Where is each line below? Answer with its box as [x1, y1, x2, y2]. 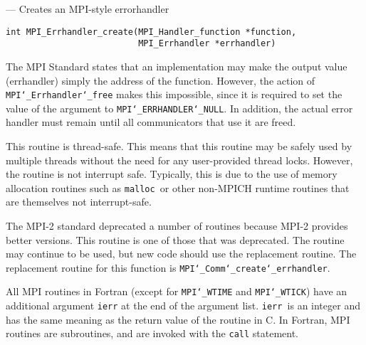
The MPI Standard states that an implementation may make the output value [6, 58, 347, 73]
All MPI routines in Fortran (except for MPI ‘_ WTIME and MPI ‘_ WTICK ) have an [6, 284, 347, 299]
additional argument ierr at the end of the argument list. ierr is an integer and [6, 298, 360, 313]
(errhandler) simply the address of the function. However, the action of [6, 73, 315, 87]
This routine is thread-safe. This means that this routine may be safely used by [6, 139, 352, 153]
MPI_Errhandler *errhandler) [138, 38, 276, 49]
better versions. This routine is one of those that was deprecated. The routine [6, 232, 345, 247]
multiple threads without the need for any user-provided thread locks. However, [6, 152, 353, 167]
